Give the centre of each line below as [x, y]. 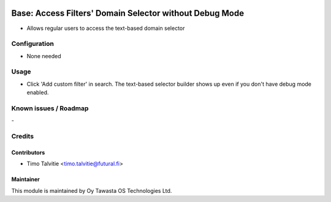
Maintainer [25, 179]
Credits [22, 137]
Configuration [33, 44]
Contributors [28, 152]
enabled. [38, 92]
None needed [44, 56]
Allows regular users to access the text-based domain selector [106, 28]
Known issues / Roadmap [50, 108]
